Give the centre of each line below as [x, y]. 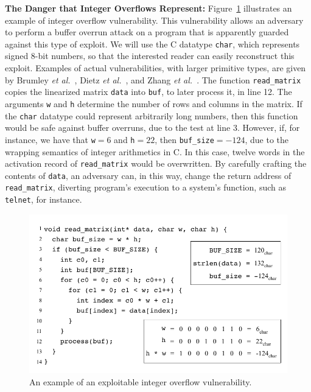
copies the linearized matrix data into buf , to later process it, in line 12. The [149, 92]
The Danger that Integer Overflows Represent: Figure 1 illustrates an [149, 8]
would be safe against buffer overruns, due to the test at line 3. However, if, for [152, 128]
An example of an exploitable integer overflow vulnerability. [141, 381]
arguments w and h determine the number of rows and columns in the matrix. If [154, 103]
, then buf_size [184, 139]
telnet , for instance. [44, 199]
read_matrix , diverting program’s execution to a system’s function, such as [145, 187]
